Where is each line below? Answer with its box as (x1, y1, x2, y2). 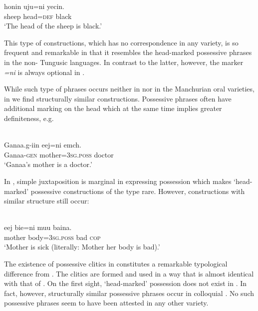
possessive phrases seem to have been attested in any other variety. (4, 297, 209, 308)
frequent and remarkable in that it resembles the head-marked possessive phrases (4, 47, 252, 57)
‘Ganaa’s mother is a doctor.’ (4, 159, 92, 169)
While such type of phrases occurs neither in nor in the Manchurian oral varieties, (4, 83, 255, 94)
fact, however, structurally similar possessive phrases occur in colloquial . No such (4, 287, 255, 298)
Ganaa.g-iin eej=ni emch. (4, 139, 81, 150)
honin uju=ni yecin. (4, 1, 64, 11)
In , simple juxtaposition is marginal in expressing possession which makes (4, 175, 232, 186)
